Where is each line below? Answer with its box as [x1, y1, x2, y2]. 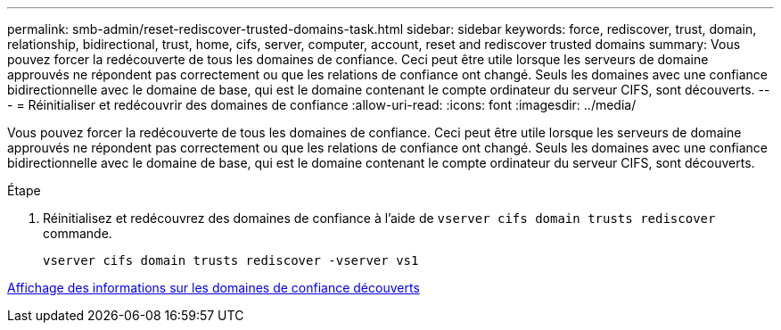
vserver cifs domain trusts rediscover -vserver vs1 [43, 253, 419, 268]
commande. [43, 226, 112, 241]
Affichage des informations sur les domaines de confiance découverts [7, 280, 420, 295]
